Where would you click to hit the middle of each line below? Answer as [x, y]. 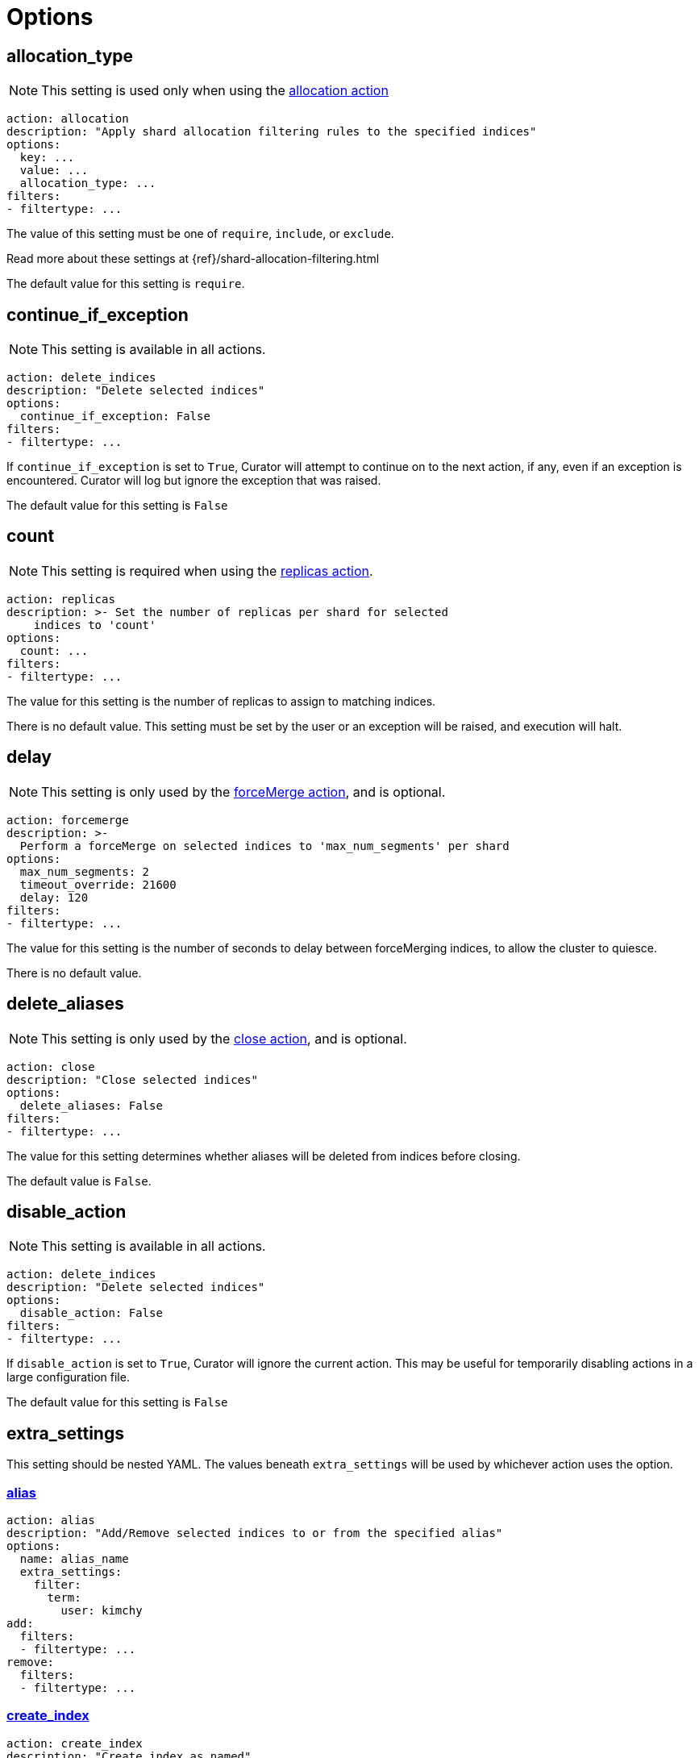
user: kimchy [102, 1610]
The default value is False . [79, 1181]
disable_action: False [91, 1313]
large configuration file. [68, 1377]
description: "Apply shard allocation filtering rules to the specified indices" [272, 132]
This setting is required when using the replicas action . [207, 571]
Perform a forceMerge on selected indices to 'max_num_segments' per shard [264, 846]
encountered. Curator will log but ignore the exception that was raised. [194, 481]
